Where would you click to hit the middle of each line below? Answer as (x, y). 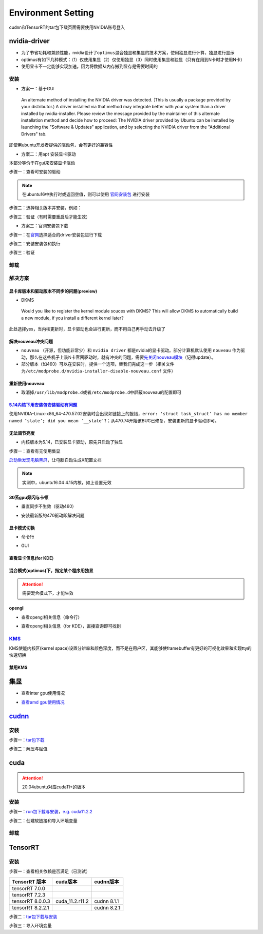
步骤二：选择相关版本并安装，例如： (45, 208)
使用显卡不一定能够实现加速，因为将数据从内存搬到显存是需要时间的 (89, 66)
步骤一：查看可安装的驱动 (35, 172)
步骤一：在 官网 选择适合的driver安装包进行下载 (56, 234)
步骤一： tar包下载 (27, 740)
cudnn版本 (107, 881)
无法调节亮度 (22, 433)
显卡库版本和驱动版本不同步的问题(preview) (53, 291)
